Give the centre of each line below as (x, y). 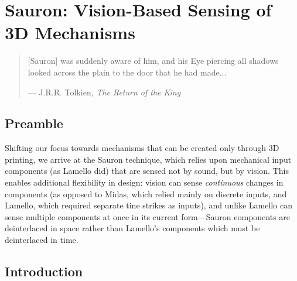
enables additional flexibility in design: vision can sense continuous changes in (144, 182)
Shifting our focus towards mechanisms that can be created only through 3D (142, 148)
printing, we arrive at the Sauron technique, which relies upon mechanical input (148, 159)
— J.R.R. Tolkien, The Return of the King (104, 92)
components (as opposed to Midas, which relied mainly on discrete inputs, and (146, 193)
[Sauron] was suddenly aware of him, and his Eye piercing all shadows (153, 61)
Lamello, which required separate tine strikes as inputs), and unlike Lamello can (148, 205)
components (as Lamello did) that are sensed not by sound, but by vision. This (147, 171)
